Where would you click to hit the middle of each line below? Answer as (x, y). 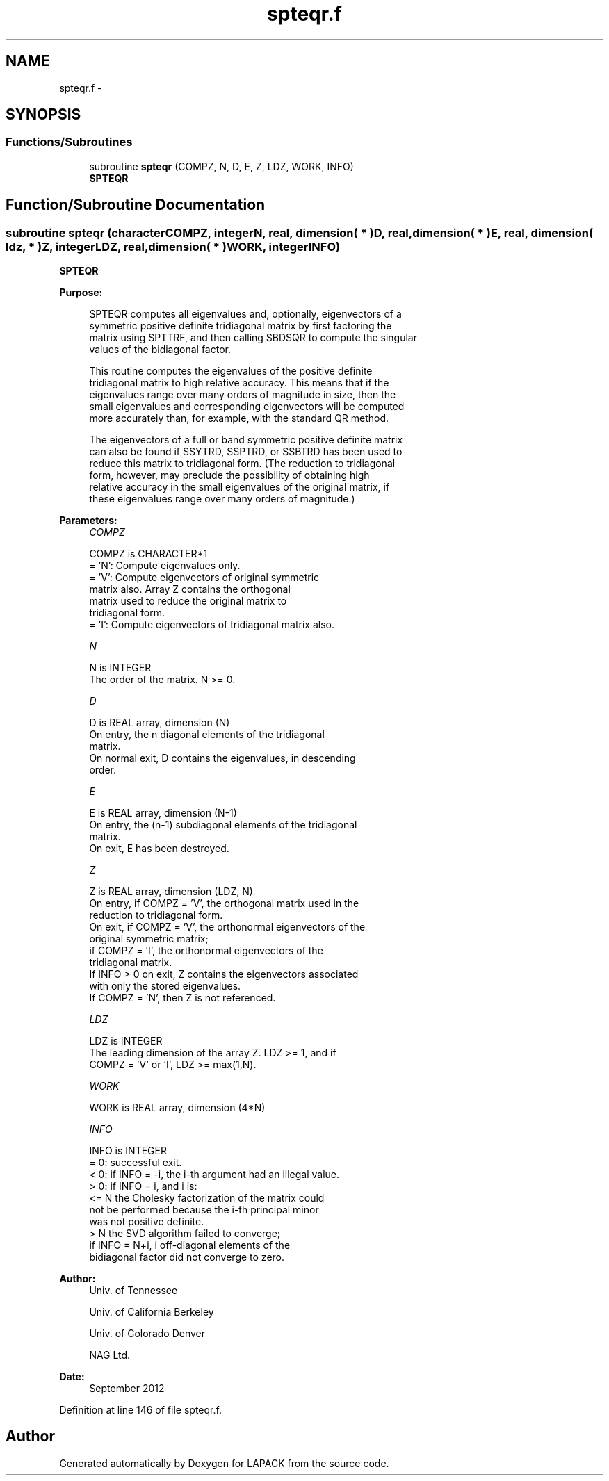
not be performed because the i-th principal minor (204, 1210)
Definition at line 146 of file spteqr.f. (140, 1410)
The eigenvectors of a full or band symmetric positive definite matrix (246, 440)
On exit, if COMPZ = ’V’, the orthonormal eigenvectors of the (227, 927)
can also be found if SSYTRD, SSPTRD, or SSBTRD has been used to (246, 452)
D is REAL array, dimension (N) (160, 723)
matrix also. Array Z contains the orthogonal (190, 589)
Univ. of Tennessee (133, 1291)
